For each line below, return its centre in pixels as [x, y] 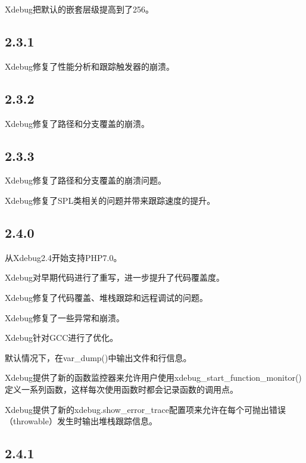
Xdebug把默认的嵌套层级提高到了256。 [79, 9]
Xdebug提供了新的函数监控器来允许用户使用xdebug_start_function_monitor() [153, 377]
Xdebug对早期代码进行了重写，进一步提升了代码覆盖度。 [115, 277]
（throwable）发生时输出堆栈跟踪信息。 [81, 421]
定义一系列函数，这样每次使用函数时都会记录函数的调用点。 [121, 389]
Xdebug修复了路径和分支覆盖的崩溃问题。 [86, 180]
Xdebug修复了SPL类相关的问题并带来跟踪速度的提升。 [110, 200]
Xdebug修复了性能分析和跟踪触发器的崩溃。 [90, 66]
